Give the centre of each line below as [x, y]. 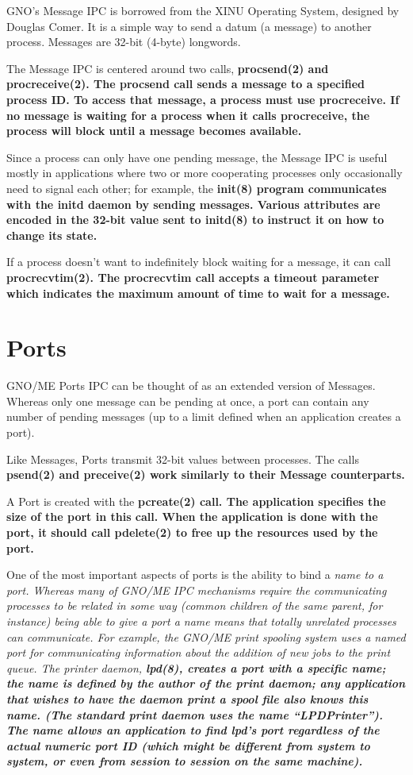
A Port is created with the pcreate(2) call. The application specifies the [196, 501]
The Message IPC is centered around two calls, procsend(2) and [168, 68]
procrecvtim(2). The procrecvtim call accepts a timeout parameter [193, 277]
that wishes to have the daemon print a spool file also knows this [187, 698]
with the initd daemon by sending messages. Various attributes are [193, 204]
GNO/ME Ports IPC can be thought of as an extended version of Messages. [191, 386]
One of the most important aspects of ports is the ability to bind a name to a [195, 575]
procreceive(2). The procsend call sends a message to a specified [185, 84]
